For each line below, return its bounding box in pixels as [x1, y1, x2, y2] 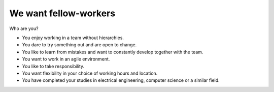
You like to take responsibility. [22, 63, 85, 69]
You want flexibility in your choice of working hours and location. [22, 70, 158, 76]
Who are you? [9, 25, 39, 32]
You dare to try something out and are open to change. [22, 42, 137, 48]
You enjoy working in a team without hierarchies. [22, 35, 124, 41]
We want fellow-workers [9, 8, 116, 19]
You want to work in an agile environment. [22, 56, 110, 62]
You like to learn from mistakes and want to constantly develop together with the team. [22, 49, 203, 55]
